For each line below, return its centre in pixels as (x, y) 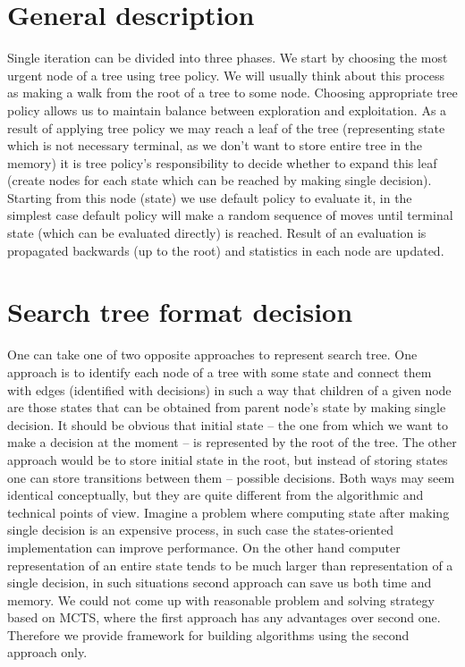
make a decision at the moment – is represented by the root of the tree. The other (232, 442)
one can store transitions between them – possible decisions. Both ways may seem (231, 477)
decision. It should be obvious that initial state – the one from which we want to (228, 424)
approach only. (47, 652)
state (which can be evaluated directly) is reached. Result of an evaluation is (217, 233)
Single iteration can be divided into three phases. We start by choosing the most (228, 58)
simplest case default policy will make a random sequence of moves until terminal (230, 215)
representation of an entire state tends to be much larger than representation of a (230, 565)
